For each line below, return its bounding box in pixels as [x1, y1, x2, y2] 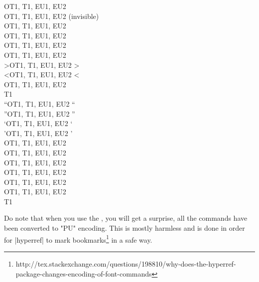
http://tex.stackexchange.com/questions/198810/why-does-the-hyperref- [15, 258, 236, 269]
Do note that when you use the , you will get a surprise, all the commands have [4, 213, 248, 223]
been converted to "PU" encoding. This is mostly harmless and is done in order [4, 223, 245, 233]
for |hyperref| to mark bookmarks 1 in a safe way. [4, 233, 152, 245]
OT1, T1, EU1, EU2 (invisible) [4, 10, 99, 21]
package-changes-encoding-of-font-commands [15, 268, 152, 279]
